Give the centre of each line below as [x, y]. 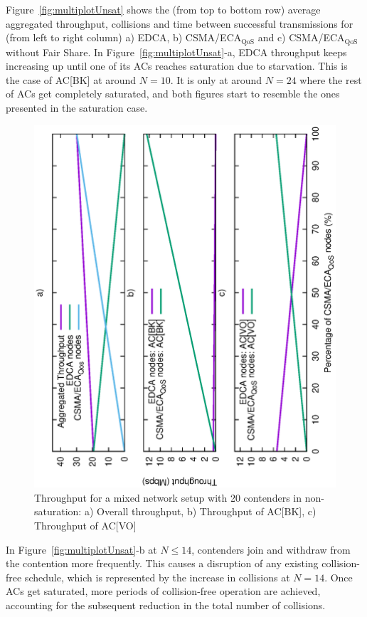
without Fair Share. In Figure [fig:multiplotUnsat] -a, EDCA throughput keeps [176, 52]
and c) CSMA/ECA [301, 37]
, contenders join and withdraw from [271, 549]
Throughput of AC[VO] [85, 525]
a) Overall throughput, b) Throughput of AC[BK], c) [200, 511]
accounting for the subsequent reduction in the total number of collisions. [166, 605]
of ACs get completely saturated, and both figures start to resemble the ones [173, 94]
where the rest [331, 79]
